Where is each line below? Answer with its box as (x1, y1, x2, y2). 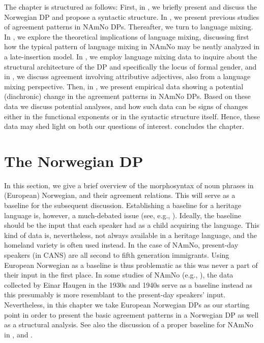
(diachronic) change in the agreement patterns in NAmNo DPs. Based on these (4, 91, 251, 101)
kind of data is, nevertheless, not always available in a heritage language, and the (4, 229, 257, 240)
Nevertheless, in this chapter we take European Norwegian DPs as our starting (4, 299, 250, 310)
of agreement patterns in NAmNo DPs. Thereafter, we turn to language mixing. (4, 21, 253, 32)
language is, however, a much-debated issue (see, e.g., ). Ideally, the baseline (4, 210, 241, 220)
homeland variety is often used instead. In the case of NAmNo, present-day (4, 239, 239, 250)
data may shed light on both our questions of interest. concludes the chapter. (4, 121, 244, 131)
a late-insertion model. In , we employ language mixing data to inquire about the (4, 51, 257, 61)
